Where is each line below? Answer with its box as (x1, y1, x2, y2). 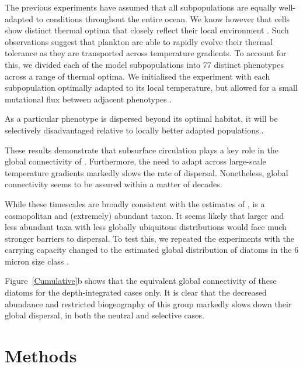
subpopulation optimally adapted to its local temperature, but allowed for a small (5, 81, 298, 94)
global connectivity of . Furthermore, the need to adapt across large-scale (5, 155, 266, 167)
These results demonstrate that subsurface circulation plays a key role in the (5, 143, 278, 156)
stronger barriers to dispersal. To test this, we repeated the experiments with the (5, 232, 294, 244)
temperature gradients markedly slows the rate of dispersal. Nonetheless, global (5, 166, 288, 179)
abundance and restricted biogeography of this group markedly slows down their (5, 297, 292, 310)
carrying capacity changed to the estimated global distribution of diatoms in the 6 (5, 243, 299, 256)
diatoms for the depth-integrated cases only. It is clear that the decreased (5, 286, 267, 299)
